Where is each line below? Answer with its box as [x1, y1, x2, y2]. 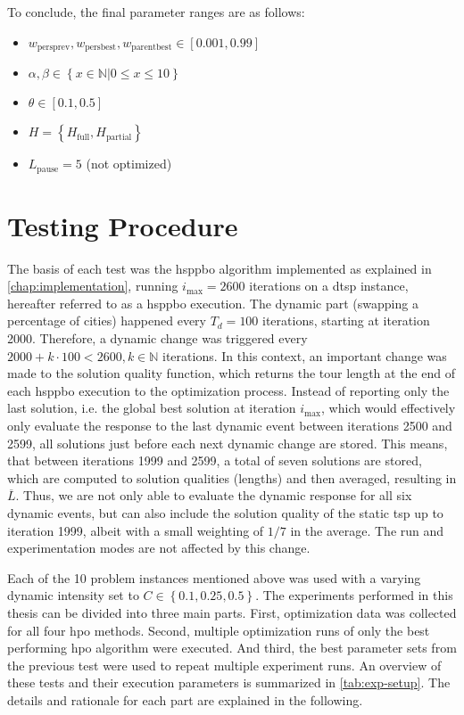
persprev [37, 43, 70, 53]
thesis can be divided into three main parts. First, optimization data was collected [7, 603, 457, 621]
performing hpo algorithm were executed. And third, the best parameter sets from [7, 638, 457, 657]
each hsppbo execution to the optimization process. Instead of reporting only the [7, 381, 450, 399]
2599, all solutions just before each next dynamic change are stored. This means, [7, 433, 448, 452]
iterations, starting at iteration [262, 311, 430, 330]
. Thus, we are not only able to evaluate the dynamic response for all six [15, 486, 412, 505]
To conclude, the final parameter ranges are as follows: [7, 3, 305, 21]
